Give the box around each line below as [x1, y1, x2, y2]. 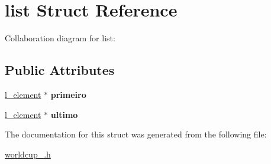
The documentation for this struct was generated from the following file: [5, 128, 267, 140]
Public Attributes [5, 61, 115, 79]
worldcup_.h [5, 147, 51, 160]
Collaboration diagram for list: [5, 32, 115, 44]
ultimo [50, 108, 78, 120]
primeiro [50, 88, 86, 100]
